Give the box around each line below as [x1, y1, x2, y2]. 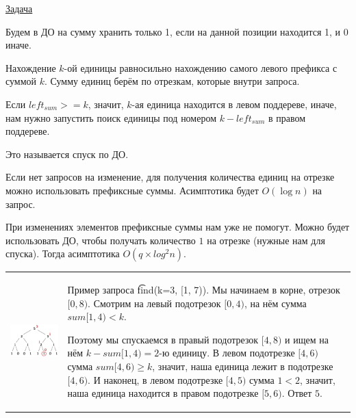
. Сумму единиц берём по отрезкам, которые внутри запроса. [44, 74, 300, 88]
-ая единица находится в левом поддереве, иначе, [131, 96, 337, 111]
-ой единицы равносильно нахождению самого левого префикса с [64, 60, 338, 75]
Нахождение [5, 60, 56, 75]
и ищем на [285, 332, 329, 346]
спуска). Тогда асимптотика [5, 246, 120, 261]
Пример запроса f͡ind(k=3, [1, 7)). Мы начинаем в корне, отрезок [67, 283, 340, 297]
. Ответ [281, 386, 312, 400]
